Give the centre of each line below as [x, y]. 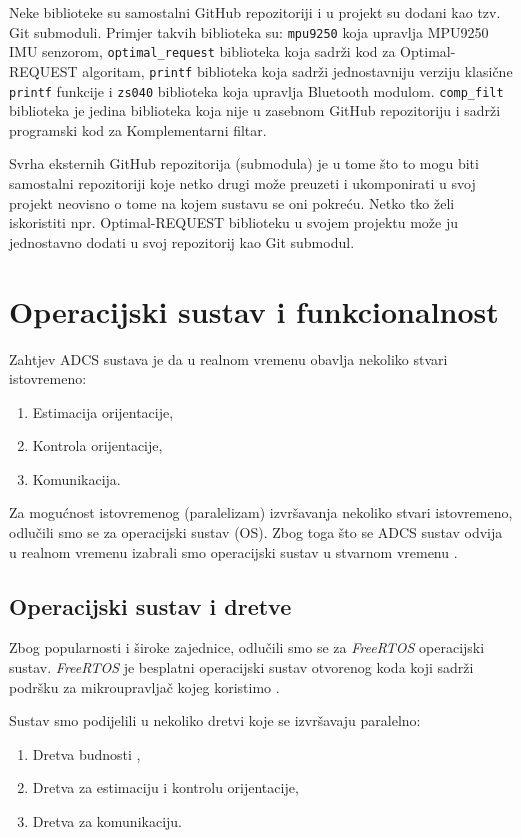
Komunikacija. [76, 478]
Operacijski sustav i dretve [150, 605]
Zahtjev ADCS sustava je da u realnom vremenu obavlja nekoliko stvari [228, 358]
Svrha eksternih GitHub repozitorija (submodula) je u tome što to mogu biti [244, 163]
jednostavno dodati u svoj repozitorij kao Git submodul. [182, 241]
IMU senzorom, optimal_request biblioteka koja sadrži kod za [202, 51]
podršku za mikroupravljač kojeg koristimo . [144, 686]
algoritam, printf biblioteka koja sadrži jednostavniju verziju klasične [297, 70]
